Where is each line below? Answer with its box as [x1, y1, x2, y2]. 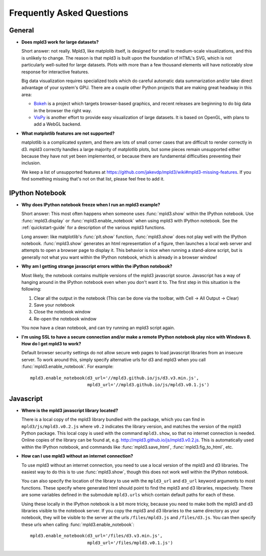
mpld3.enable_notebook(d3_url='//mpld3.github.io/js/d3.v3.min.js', [30, 375, 199, 381]
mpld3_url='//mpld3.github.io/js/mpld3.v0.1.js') [87, 382, 209, 387]
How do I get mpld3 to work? [21, 341, 81, 347]
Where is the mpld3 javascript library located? [21, 407, 118, 413]
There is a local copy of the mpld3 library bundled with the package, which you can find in [21, 416, 205, 423]
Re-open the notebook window [33, 315, 97, 322]
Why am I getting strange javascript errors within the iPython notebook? [21, 263, 172, 269]
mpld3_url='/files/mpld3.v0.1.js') [87, 540, 173, 546]
